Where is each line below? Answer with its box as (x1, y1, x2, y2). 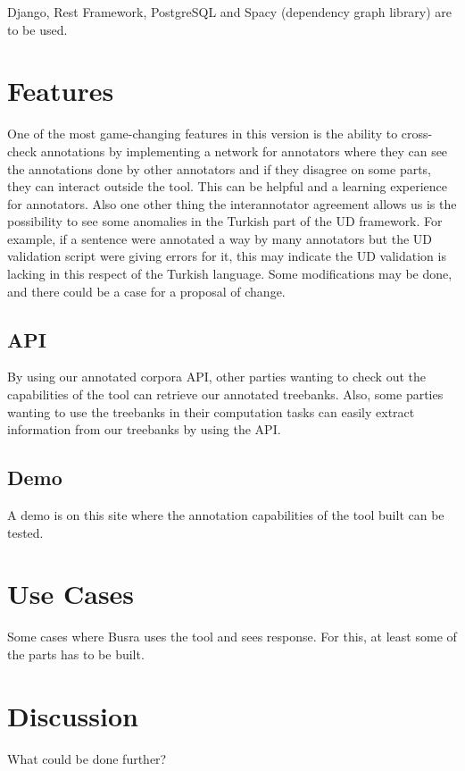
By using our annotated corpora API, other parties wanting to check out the (7, 367, 426, 386)
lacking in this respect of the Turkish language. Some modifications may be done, (7, 264, 453, 283)
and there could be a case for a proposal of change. (7, 281, 286, 300)
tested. (7, 523, 44, 541)
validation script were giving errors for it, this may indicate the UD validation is (7, 247, 446, 265)
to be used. (7, 20, 68, 38)
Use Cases (7, 575, 135, 612)
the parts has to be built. (7, 644, 145, 663)
